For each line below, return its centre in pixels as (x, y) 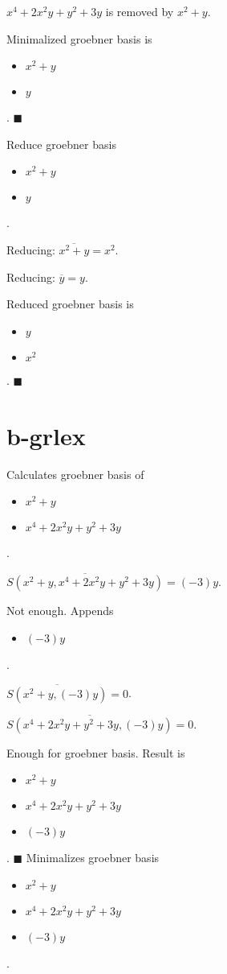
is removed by (140, 11)
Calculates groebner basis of (75, 474)
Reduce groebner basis (61, 144)
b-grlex (46, 435)
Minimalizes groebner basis (93, 858)
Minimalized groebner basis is (79, 38)
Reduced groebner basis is (70, 304)
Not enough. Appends (60, 611)
